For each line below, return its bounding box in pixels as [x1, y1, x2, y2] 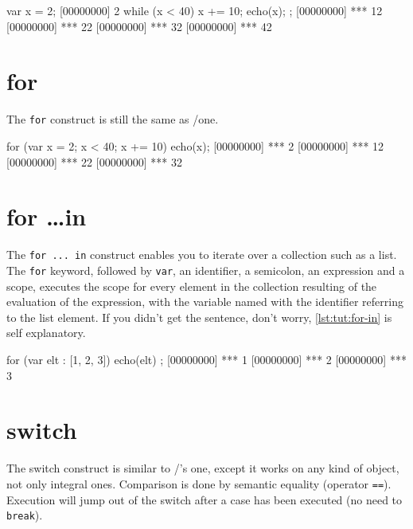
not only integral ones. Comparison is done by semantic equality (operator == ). [6, 475, 392, 492]
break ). [6, 507, 43, 523]
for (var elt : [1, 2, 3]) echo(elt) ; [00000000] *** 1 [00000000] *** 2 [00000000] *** [6, 351, 407, 367]
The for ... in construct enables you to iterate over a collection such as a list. [6, 246, 397, 263]
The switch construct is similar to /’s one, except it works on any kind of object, [6, 460, 399, 476]
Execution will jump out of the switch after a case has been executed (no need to [6, 491, 403, 507]
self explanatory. [6, 324, 86, 341]
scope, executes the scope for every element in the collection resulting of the [6, 277, 377, 294]
